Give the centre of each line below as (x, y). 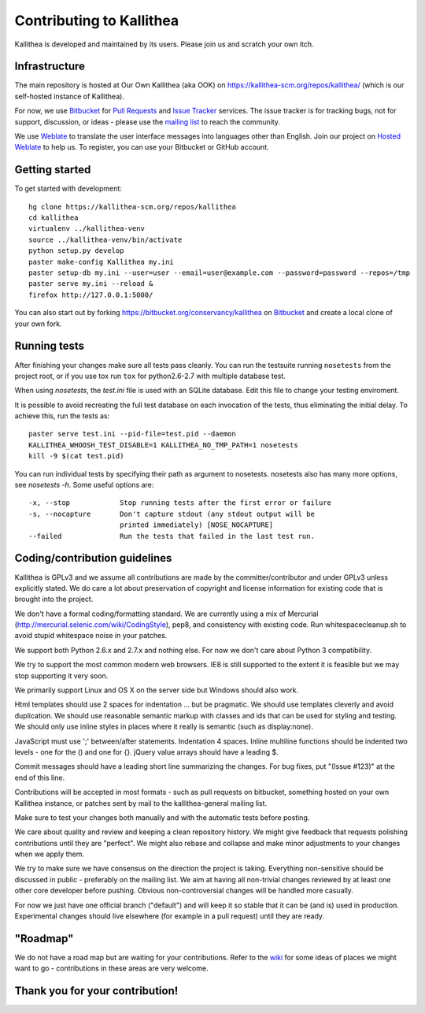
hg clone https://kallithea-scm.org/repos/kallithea (132, 206)
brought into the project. (54, 599)
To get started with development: (68, 188)
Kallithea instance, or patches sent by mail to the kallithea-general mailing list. (141, 803)
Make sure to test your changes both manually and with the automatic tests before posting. (162, 817)
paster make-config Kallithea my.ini (102, 262)
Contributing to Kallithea (97, 20)
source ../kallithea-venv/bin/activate (105, 239)
